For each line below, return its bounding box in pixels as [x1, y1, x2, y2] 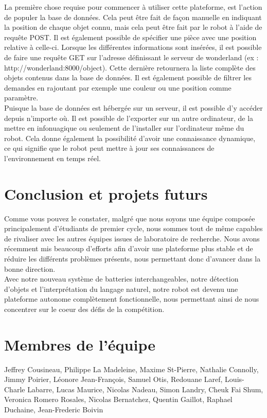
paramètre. [4, 92, 39, 103]
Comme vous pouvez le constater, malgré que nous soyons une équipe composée [4, 213, 255, 223]
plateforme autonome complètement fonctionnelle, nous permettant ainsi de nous [4, 293, 259, 304]
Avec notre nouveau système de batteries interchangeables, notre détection [4, 273, 239, 284]
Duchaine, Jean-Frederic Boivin [4, 404, 103, 415]
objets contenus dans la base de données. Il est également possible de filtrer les [4, 72, 252, 83]
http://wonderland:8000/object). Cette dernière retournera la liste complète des [4, 62, 256, 73]
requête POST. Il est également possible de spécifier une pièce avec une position [4, 31, 257, 42]
